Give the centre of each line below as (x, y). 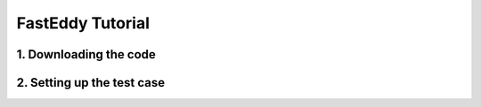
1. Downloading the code (86, 54)
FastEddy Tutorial (83, 23)
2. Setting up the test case (91, 83)
